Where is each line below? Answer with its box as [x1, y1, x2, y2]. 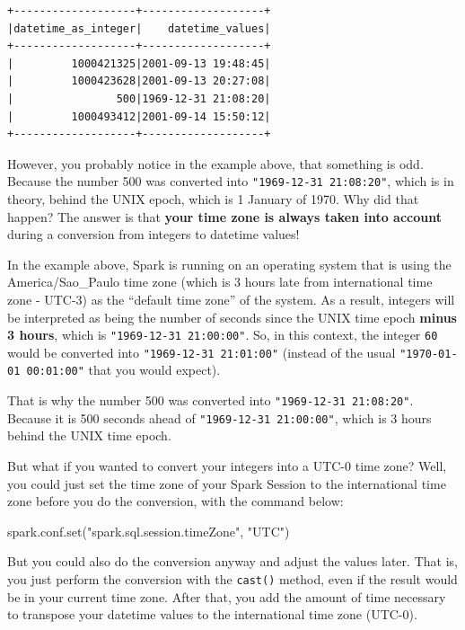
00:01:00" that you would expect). [26, 360, 221, 379]
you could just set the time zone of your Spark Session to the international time [7, 474, 446, 492]
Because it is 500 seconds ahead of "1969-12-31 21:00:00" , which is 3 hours [7, 408, 432, 427]
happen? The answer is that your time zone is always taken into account [7, 207, 442, 226]
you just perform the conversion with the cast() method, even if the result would [7, 570, 458, 588]
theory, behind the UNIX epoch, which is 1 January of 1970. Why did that [7, 190, 419, 208]
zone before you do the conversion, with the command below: [7, 492, 344, 510]
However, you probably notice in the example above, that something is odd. [7, 154, 424, 173]
